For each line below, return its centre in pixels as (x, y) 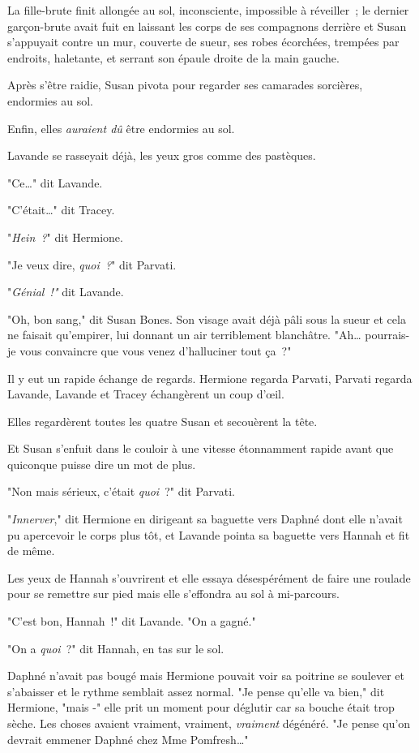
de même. (31, 551)
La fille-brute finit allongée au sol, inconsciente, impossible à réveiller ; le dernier (208, 10)
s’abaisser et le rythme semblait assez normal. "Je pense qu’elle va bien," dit (196, 691)
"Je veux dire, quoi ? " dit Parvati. (92, 264)
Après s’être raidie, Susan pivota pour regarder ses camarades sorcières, (185, 85)
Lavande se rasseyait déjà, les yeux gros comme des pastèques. (162, 155)
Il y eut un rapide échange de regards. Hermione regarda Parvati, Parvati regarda (210, 378)
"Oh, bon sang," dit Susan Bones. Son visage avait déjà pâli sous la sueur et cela (207, 318)
